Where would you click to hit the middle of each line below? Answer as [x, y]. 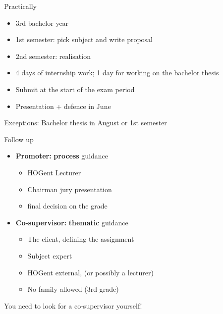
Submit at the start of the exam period [75, 89]
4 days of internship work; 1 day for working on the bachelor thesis [117, 73]
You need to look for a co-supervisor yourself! [73, 305]
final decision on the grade [67, 206]
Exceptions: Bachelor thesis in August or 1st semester [85, 123]
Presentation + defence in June [63, 106]
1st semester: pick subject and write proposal [84, 39]
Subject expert [50, 255]
